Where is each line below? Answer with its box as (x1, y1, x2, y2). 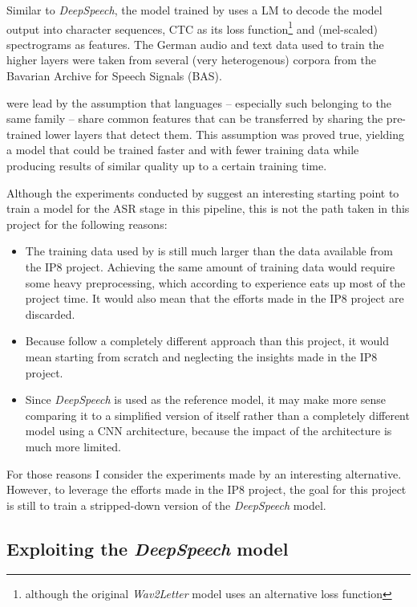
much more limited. (25, 438, 121, 454)
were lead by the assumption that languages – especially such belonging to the (6, 94, 391, 111)
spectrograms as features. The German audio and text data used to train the (6, 35, 384, 52)
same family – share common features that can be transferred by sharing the (6, 110, 383, 127)
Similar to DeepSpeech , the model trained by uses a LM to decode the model (6, 2, 383, 18)
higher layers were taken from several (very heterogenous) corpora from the (6, 51, 377, 68)
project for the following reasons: (6, 215, 168, 232)
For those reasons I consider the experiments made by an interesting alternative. (6, 465, 402, 482)
